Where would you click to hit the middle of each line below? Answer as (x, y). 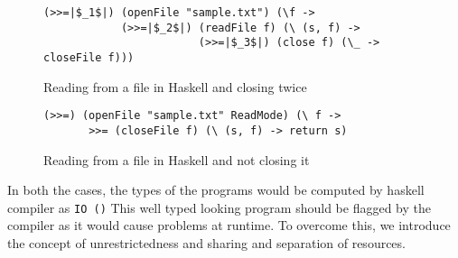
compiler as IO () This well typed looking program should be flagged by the (219, 207)
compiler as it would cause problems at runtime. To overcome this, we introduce (229, 225)
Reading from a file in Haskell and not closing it (177, 159)
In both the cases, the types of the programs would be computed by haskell (216, 190)
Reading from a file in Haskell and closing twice (175, 86)
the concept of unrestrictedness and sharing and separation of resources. (206, 242)
